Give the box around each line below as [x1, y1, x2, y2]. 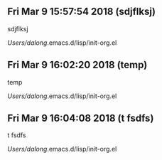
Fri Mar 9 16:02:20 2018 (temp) [7, 59, 148, 71]
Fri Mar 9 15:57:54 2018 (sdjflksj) [7, 6, 156, 18]
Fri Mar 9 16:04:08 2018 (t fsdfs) [7, 112, 154, 124]
